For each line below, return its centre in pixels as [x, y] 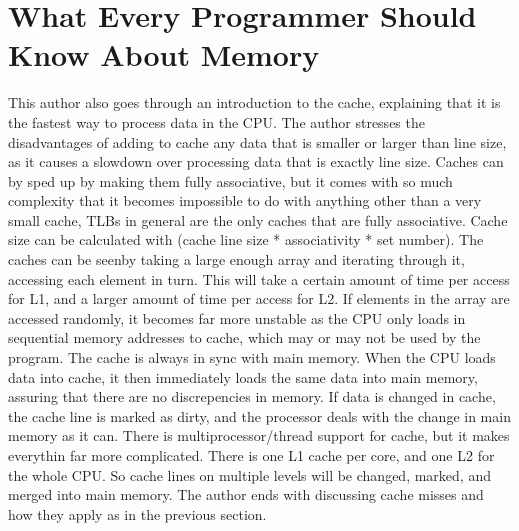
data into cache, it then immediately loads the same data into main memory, [243, 376]
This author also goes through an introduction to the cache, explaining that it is [254, 102]
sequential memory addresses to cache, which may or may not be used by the [244, 337]
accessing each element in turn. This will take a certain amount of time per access [259, 278]
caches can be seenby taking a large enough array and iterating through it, [236, 259]
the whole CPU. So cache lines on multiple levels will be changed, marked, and [249, 474]
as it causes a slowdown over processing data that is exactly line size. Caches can [256, 161]
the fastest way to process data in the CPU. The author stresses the [216, 121]
